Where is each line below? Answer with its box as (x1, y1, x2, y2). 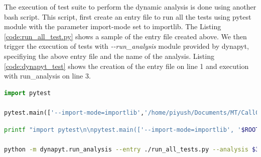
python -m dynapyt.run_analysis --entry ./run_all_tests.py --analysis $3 (4, 145, 259, 153)
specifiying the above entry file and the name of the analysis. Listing (4, 50, 214, 61)
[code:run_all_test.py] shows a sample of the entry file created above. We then (4, 31, 247, 41)
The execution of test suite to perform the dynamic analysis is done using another (4, 2, 256, 12)
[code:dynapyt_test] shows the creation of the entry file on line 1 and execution (4, 60, 249, 71)
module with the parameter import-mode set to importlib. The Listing (4, 21, 221, 32)
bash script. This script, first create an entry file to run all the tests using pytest (4, 11, 251, 22)
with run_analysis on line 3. (4, 70, 91, 81)
